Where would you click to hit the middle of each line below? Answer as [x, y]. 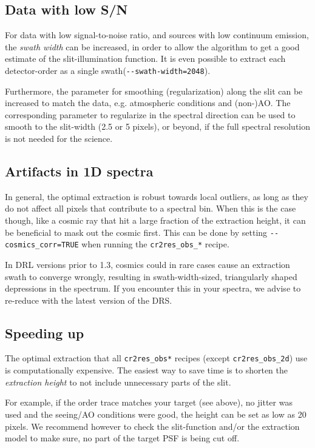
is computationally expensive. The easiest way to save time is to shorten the [147, 370]
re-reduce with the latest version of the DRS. [89, 300]
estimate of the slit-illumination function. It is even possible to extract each [145, 59]
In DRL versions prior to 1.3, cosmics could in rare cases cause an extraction [147, 264]
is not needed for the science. [59, 139]
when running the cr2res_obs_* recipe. [155, 244]
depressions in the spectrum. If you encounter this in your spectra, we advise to [153, 288]
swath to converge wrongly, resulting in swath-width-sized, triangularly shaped [151, 276]
